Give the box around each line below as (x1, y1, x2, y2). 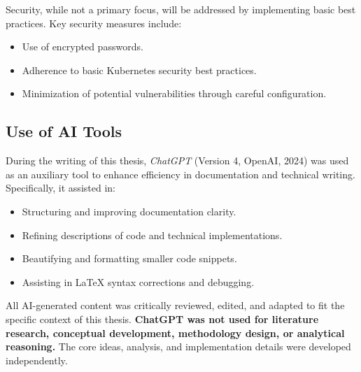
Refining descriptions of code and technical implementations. (22, 227, 283, 242)
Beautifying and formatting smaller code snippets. (22, 251, 237, 266)
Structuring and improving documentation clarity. (22, 203, 236, 218)
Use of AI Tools (6, 120, 122, 142)
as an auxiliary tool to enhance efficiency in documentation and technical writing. (6, 166, 355, 181)
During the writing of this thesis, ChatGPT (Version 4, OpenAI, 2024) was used (6, 153, 349, 168)
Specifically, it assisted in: (6, 180, 115, 195)
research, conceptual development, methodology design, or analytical (6, 325, 345, 340)
